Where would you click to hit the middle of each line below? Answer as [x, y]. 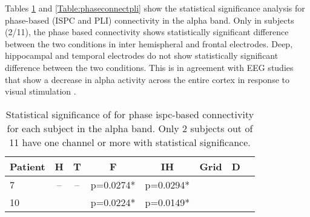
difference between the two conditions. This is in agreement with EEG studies [149, 67]
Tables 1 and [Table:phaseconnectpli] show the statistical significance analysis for [155, 8]
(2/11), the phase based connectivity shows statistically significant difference [147, 32]
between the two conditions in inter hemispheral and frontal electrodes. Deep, [149, 43]
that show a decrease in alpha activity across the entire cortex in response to [147, 79]
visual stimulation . [41, 91]
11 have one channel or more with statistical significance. [130, 142]
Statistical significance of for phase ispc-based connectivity [130, 114]
